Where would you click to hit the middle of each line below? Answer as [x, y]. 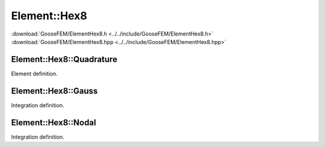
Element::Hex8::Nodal [54, 123]
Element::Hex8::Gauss [54, 91]
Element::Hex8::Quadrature [64, 59]
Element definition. [34, 73]
